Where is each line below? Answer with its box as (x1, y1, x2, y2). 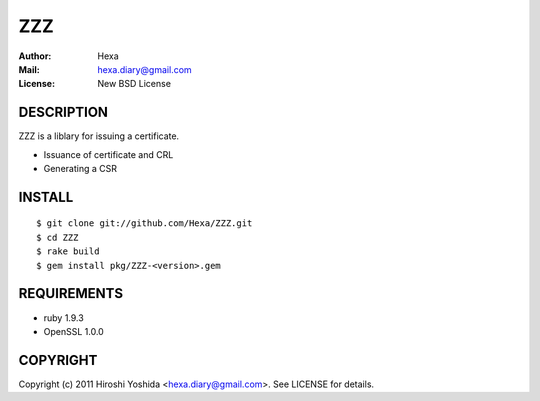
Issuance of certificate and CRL (43, 148, 174, 160)
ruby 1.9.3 (43, 311, 84, 324)
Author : (18, 50, 52, 62)
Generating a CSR (43, 163, 117, 175)
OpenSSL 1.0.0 (43, 325, 104, 337)
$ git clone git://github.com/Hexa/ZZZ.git (36, 218, 253, 229)
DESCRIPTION (18, 104, 109, 121)
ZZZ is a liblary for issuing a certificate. (18, 130, 180, 142)
